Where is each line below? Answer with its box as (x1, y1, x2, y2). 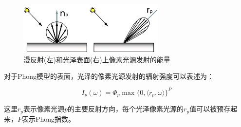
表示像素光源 (23, 104, 65, 114)
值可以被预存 (189, 104, 231, 114)
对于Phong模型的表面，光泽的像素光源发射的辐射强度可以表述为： (4, 71, 214, 81)
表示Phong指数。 (22, 113, 75, 124)
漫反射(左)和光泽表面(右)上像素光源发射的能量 (23, 54, 170, 64)
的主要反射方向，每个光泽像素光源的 (68, 104, 184, 114)
